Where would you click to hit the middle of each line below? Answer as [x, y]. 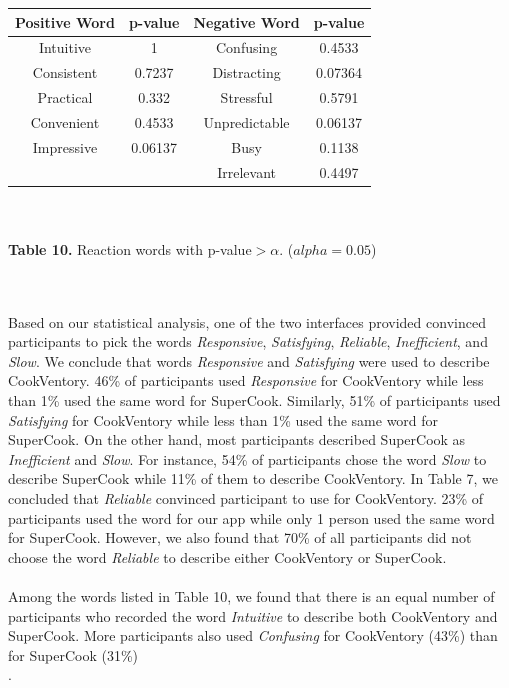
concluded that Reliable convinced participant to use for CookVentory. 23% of [246, 497]
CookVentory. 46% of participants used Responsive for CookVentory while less [246, 380]
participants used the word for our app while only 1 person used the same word [251, 517]
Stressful [246, 97]
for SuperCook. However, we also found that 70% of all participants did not [240, 537]
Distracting [246, 72]
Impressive [65, 146]
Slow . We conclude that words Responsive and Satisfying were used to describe [249, 360]
